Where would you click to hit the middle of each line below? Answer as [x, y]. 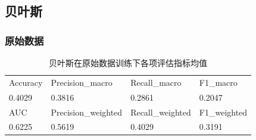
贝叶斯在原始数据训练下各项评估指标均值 [128, 63]
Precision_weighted [87, 112]
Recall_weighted [161, 112]
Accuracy [26, 82]
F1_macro [218, 82]
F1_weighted [223, 112]
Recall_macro [156, 82]
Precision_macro [82, 82]
